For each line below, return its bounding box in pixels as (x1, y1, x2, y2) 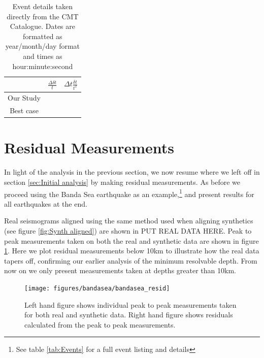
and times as (23, 50, 62, 61)
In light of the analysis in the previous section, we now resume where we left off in (4, 167, 260, 177)
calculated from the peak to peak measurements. (24, 319, 176, 330)
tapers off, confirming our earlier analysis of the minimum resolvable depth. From (4, 255, 257, 266)
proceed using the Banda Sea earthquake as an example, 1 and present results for (4, 187, 254, 199)
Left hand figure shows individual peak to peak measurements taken (24, 299, 237, 310)
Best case (10, 105, 39, 116)
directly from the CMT (7, 11, 79, 21)
